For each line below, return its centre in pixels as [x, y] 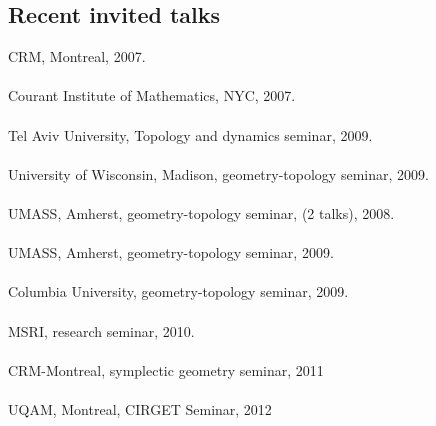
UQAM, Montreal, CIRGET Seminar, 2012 [140, 408]
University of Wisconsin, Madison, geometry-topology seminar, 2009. [218, 173]
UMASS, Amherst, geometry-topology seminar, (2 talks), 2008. [201, 212]
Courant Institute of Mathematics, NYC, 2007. [152, 95]
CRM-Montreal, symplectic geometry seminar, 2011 [166, 369]
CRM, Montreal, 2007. [77, 56]
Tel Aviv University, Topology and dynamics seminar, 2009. [190, 134]
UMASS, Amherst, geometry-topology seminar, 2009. [171, 252]
